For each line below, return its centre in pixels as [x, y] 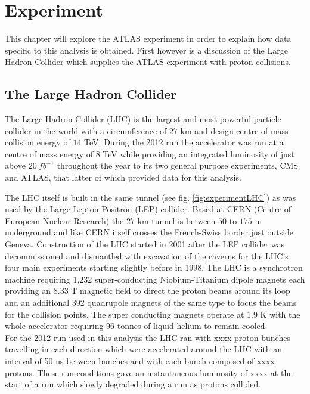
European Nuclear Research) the [64, 220]
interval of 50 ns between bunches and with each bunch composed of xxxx [140, 360]
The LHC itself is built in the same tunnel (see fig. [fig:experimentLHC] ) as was [151, 197]
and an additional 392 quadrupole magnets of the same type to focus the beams [151, 303]
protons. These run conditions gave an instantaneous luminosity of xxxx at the [149, 372]
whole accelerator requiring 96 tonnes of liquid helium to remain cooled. [136, 326]
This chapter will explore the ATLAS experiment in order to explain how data [148, 38]
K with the [280, 314]
